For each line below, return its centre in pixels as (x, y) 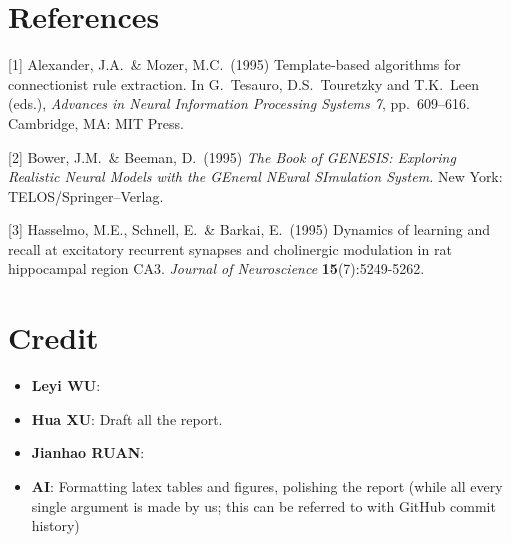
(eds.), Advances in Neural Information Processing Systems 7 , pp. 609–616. (239, 103)
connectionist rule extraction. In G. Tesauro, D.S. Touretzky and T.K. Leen (244, 83)
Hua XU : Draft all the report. (127, 418)
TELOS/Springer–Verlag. (86, 195)
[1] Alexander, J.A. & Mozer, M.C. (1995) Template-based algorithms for (234, 64)
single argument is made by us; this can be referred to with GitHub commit (263, 505)
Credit (53, 337)
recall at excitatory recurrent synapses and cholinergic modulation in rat (230, 248)
